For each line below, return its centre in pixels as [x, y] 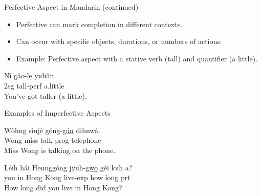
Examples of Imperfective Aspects [57, 113]
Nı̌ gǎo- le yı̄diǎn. [30, 75]
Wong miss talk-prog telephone [53, 140]
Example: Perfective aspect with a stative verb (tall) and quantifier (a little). [137, 58]
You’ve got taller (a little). [46, 95]
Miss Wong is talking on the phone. [60, 150]
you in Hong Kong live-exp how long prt [67, 177]
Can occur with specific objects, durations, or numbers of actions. [119, 41]
